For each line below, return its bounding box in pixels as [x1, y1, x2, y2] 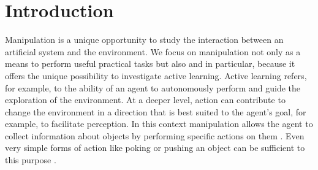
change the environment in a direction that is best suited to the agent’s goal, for [5, 105, 306, 118]
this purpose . [5, 153, 56, 166]
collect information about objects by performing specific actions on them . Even [5, 129, 305, 142]
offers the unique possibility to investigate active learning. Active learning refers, [5, 69, 307, 82]
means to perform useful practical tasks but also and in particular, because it [5, 57, 295, 70]
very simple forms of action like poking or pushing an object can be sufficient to [5, 141, 305, 154]
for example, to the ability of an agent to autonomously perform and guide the [5, 81, 301, 94]
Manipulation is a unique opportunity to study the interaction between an [5, 33, 284, 46]
